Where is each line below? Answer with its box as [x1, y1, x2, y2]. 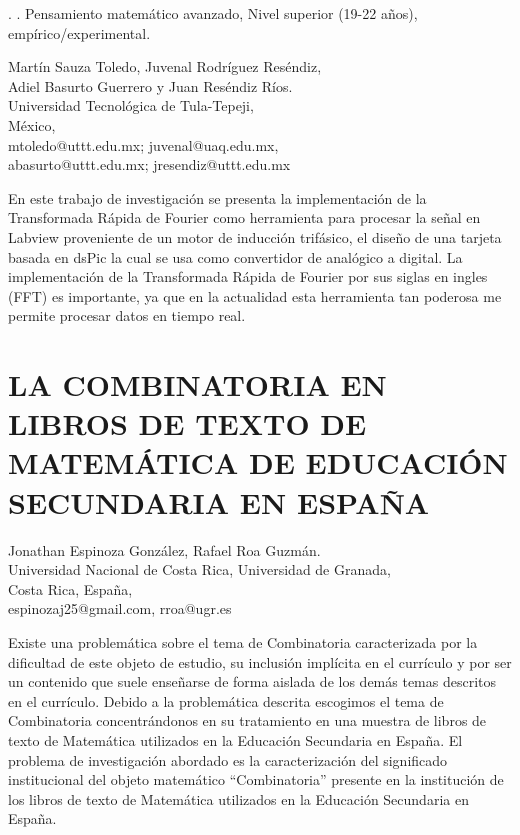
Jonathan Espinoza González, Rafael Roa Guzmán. [8, 539, 321, 560]
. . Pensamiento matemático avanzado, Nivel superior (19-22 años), [8, 3, 418, 23]
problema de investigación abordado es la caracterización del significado [8, 749, 448, 770]
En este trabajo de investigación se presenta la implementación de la [8, 187, 427, 208]
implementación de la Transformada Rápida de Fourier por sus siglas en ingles [8, 266, 488, 287]
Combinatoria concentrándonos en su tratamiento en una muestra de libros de [8, 710, 487, 731]
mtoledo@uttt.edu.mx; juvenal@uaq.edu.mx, [8, 134, 279, 155]
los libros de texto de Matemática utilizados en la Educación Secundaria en [8, 788, 469, 809]
